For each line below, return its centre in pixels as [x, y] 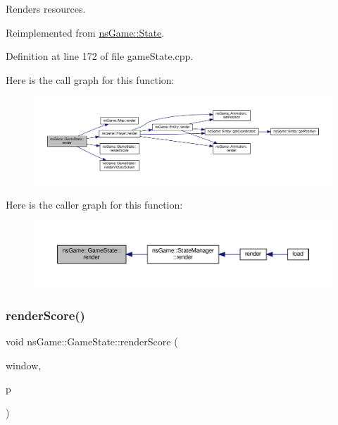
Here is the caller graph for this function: [94, 204]
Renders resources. [46, 8]
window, [24, 365]
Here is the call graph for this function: [90, 79]
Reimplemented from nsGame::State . [85, 32]
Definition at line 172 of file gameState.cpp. [100, 56]
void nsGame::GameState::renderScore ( [92, 341]
